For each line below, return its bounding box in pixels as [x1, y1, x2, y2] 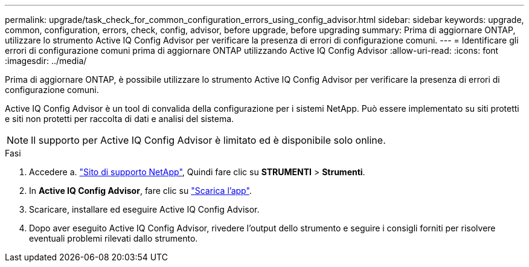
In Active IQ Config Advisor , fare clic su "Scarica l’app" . [29, 185, 252, 196]
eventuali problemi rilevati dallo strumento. [29, 233, 198, 243]
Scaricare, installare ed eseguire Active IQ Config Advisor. [29, 204, 260, 214]
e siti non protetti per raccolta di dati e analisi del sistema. [5, 114, 234, 124]
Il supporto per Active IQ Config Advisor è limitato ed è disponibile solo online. [31, 134, 386, 146]
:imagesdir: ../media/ [5, 56, 87, 66]
